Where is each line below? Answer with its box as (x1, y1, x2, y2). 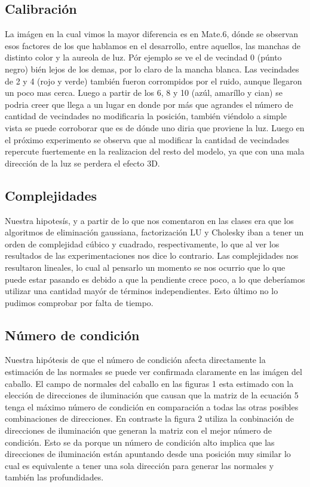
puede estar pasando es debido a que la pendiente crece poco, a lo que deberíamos (5, 273, 305, 285)
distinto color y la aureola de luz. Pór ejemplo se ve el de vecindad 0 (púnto (5, 51, 282, 63)
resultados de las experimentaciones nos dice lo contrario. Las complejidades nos (5, 249, 299, 262)
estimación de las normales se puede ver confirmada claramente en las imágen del (5, 365, 302, 378)
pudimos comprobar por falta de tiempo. (5, 296, 154, 308)
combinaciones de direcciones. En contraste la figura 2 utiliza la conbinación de (5, 412, 294, 425)
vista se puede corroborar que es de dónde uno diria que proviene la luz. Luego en (5, 121, 305, 134)
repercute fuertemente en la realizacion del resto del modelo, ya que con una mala (5, 145, 305, 158)
